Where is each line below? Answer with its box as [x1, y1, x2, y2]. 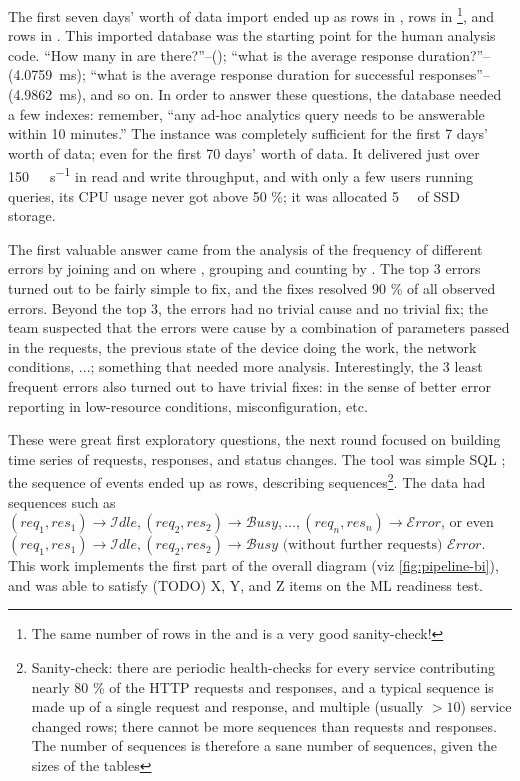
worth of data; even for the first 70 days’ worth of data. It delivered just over [8, 142, 480, 163]
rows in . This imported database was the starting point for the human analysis [8, 25, 496, 46]
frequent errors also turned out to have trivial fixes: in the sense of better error [8, 376, 491, 396]
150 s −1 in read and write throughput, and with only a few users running [8, 163, 473, 187]
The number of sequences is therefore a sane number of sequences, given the [31, 735, 498, 756]
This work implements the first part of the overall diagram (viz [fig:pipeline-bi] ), [8, 555, 499, 576]
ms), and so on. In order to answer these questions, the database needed [59, 84, 502, 105]
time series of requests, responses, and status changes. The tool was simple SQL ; [8, 448, 506, 469]
